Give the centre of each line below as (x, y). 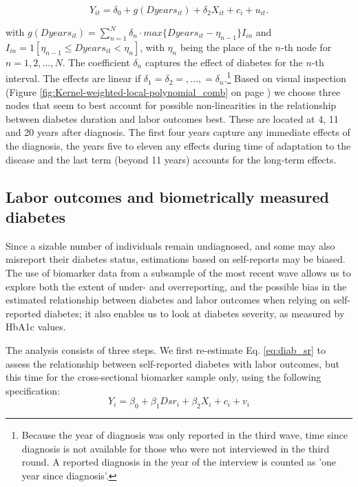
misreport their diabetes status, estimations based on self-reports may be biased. (176, 259)
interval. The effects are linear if (73, 78)
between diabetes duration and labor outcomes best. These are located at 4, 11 (172, 118)
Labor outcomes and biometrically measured (167, 196)
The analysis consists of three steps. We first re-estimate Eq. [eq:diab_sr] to (166, 349)
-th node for (306, 47)
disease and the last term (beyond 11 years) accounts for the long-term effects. (171, 159)
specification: (33, 390)
